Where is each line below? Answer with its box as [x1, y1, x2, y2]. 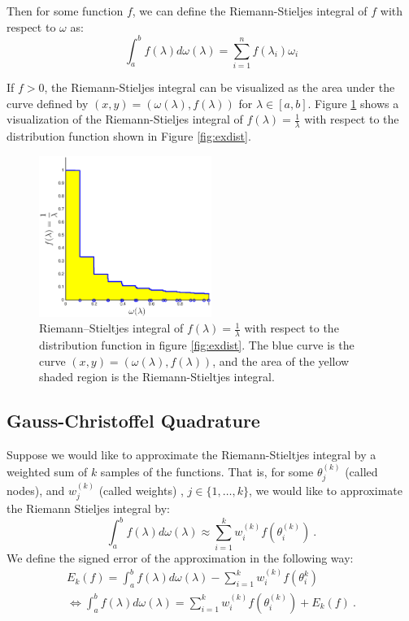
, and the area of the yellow [212, 352, 350, 369]
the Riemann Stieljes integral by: [7, 500, 170, 517]
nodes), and [7, 481, 65, 498]
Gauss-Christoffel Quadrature [7, 408, 260, 433]
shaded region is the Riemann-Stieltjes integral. [39, 368, 275, 385]
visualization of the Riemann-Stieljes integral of [7, 111, 243, 128]
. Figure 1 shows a [307, 94, 399, 111]
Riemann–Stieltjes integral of [39, 319, 184, 337]
